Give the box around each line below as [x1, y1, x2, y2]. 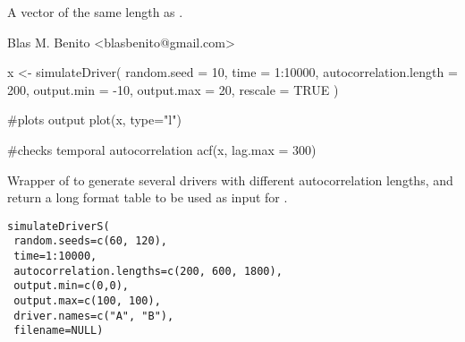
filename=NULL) [13, 324, 104, 338]
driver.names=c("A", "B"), [13, 309, 174, 322]
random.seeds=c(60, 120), [13, 235, 167, 248]
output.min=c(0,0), [13, 279, 130, 293]
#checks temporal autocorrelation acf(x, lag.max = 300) [7, 140, 317, 158]
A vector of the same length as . [7, 3, 183, 21]
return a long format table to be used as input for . [7, 188, 288, 207]
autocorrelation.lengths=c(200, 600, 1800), [13, 264, 283, 278]
